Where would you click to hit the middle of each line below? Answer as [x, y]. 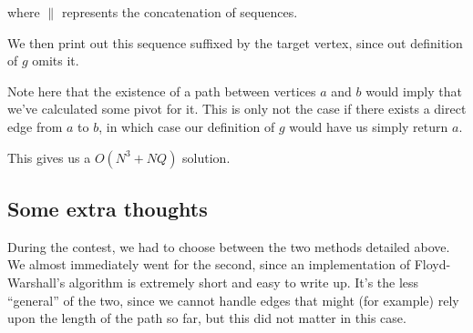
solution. [206, 157]
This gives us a [49, 157]
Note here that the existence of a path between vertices [162, 91]
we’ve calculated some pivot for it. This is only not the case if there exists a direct [237, 109]
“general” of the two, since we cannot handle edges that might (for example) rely [233, 300]
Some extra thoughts [108, 208]
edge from [35, 126]
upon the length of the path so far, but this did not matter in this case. [207, 318]
